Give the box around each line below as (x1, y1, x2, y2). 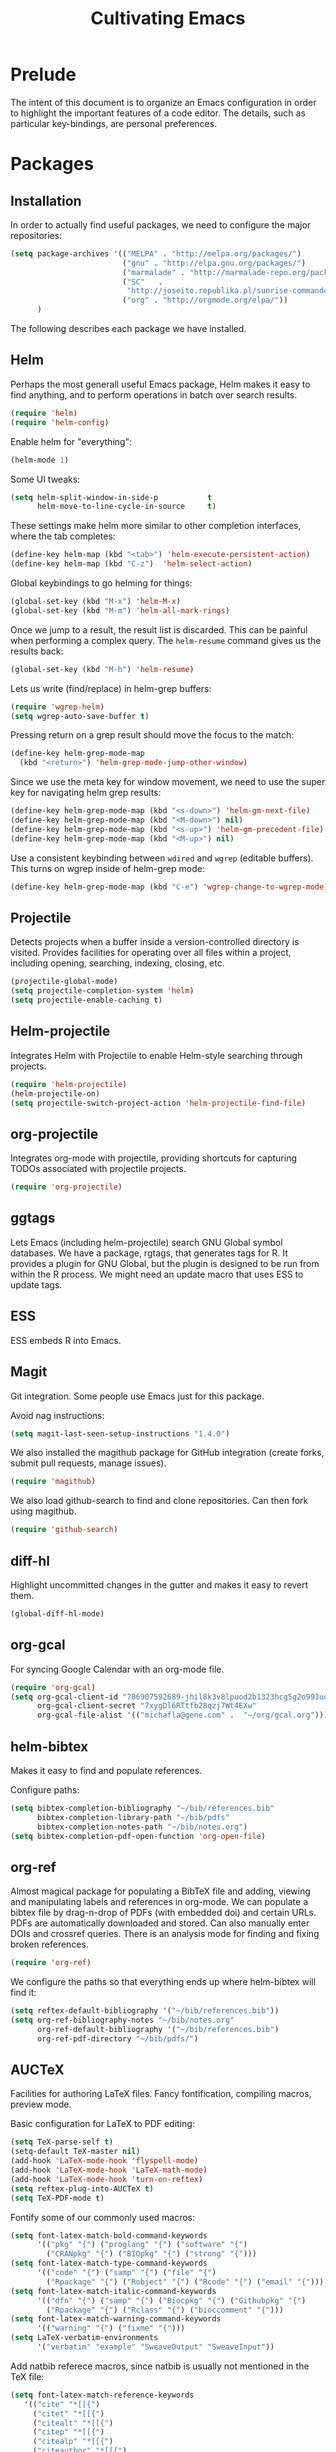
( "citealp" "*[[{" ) (32, 2437, 114, 2447)
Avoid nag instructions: (10, 1409, 105, 1421)
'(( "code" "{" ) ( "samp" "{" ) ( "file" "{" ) (36, 2268, 217, 2278)
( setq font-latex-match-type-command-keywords (10, 2258, 208, 2269)
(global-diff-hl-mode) (10, 1608, 105, 1619)
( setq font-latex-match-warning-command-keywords (10, 2314, 222, 2324)
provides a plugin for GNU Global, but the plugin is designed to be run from (10, 1257, 320, 1269)
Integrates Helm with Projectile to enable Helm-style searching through (10, 1049, 303, 1061)
